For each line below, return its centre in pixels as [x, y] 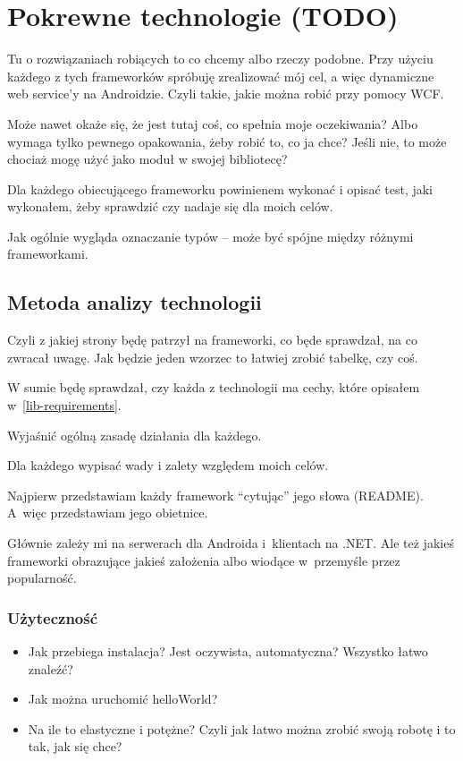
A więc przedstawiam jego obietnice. [108, 513]
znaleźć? [51, 668]
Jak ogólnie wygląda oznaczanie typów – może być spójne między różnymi [210, 236]
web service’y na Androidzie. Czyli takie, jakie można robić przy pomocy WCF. [226, 94]
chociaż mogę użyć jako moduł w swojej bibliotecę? [147, 159]
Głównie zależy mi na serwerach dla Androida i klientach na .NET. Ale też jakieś [231, 543]
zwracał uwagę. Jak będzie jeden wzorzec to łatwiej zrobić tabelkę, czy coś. [213, 357]
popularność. [42, 578]
